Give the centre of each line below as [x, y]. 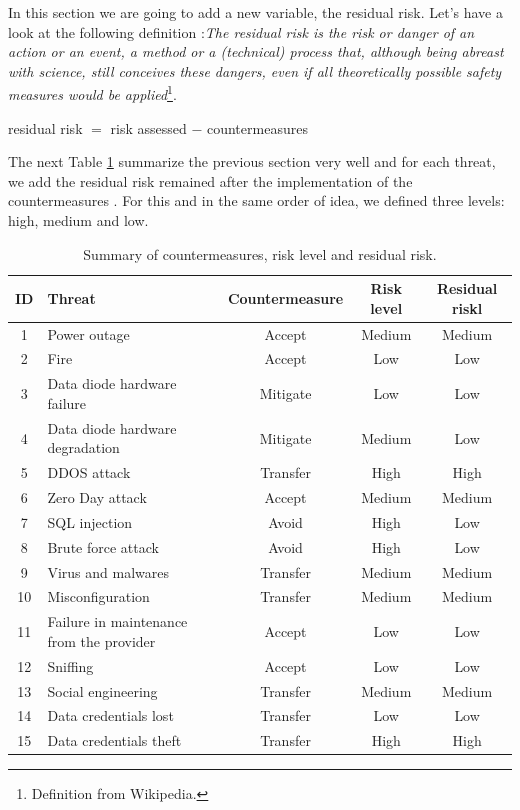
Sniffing [70, 665]
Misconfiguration [98, 596]
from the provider [101, 640]
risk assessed [148, 127]
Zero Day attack [97, 497]
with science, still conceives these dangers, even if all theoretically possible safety [255, 70]
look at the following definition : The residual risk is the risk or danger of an [241, 31]
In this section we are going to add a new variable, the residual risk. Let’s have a [255, 12]
